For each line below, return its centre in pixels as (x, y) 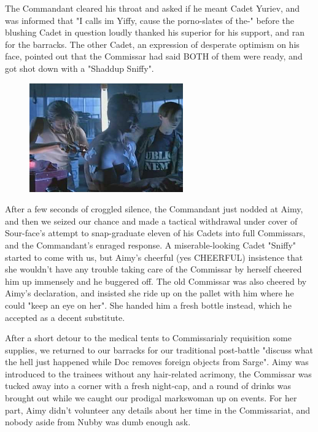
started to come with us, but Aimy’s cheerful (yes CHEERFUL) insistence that (154, 257)
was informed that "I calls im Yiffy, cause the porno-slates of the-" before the (149, 20)
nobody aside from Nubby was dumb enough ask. (98, 422)
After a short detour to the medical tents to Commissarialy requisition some (148, 338)
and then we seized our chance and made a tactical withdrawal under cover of (151, 221)
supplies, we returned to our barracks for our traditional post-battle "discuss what (159, 349)
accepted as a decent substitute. (65, 317)
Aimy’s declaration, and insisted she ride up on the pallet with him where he (149, 293)
